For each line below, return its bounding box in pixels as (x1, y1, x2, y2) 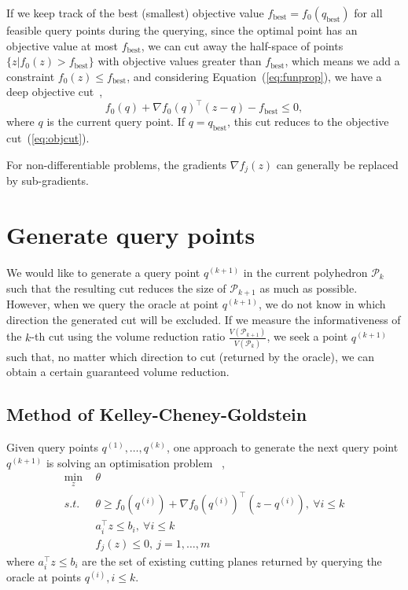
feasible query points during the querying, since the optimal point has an (6, 22, 358, 38)
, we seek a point (266, 328, 348, 345)
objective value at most (6, 37, 119, 53)
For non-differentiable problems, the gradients (6, 156, 227, 172)
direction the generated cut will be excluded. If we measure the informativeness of (6, 311, 401, 327)
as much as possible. (259, 279, 358, 296)
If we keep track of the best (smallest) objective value (6, 5, 264, 20)
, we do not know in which (258, 296, 386, 312)
